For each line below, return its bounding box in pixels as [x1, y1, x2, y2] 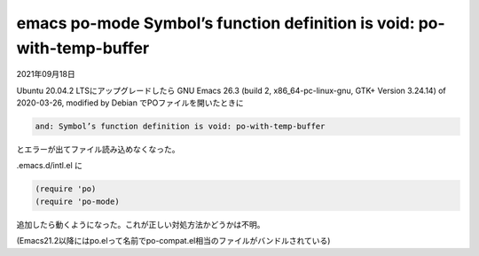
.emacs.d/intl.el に [16, 160, 83, 171]
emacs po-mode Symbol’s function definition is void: [16, 13, 416, 33]
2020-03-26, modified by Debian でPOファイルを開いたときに [16, 97, 244, 108]
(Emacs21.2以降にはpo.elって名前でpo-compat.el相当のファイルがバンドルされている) [16, 236, 331, 246]
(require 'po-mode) [35, 196, 120, 206]
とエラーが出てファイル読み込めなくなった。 [16, 144, 180, 155]
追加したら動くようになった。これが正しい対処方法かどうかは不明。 [16, 219, 265, 229]
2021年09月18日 [16, 69, 75, 80]
